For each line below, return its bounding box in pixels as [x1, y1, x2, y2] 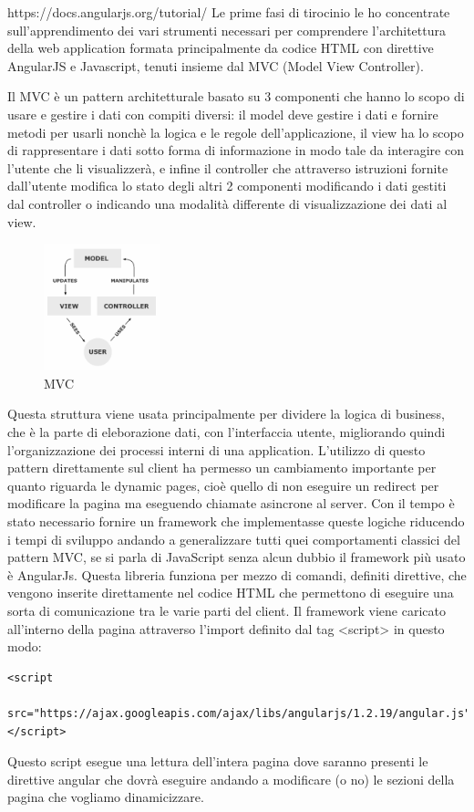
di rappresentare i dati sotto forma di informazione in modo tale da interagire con [7, 141, 464, 160]
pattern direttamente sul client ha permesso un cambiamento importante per [7, 458, 437, 477]
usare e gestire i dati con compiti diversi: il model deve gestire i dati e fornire [7, 104, 438, 123]
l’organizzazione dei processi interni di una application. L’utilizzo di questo [7, 440, 426, 459]
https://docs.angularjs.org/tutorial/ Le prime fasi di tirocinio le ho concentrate [7, 3, 450, 21]
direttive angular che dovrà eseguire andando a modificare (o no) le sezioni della [7, 769, 455, 788]
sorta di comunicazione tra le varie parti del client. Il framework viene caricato [7, 600, 446, 619]
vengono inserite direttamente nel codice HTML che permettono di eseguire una [7, 583, 454, 602]
